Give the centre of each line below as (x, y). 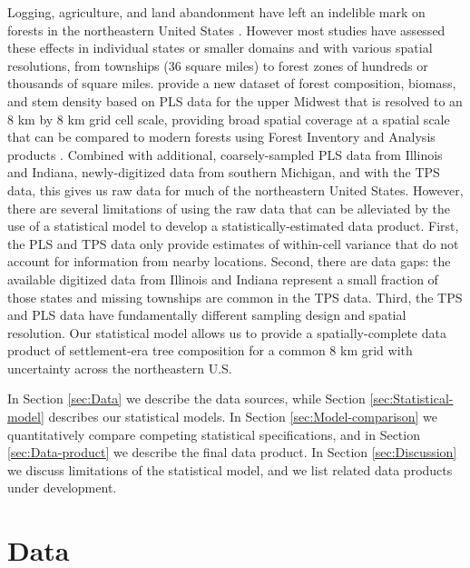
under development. (62, 488)
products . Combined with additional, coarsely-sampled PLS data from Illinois (225, 154)
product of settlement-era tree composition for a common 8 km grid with (210, 350)
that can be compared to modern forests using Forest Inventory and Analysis (221, 137)
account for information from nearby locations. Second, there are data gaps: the (229, 261)
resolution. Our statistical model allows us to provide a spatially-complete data (227, 332)
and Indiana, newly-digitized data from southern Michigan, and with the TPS (224, 172)
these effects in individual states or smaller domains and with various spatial (220, 48)
